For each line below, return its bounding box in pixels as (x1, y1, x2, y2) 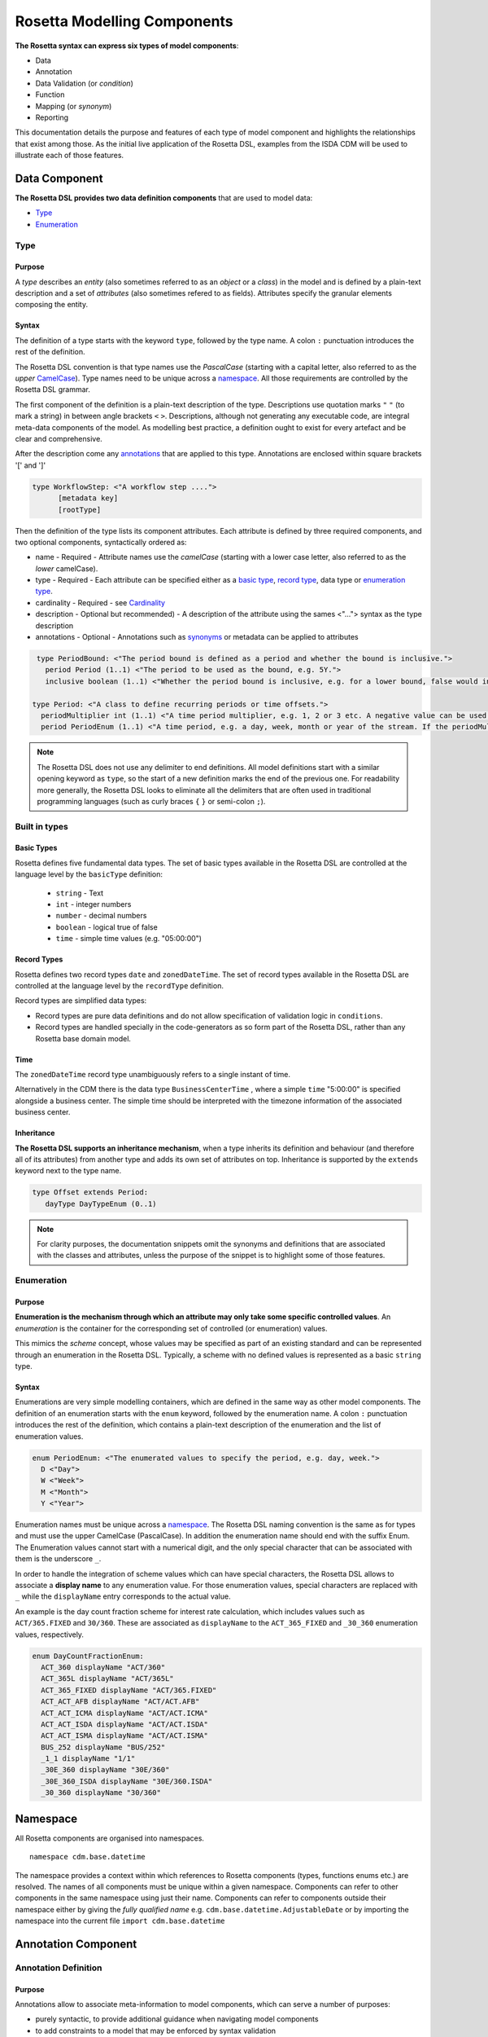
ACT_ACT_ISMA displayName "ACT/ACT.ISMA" (41, 1731, 209, 1740)
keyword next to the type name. (15, 1166, 122, 1176)
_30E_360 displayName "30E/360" (41, 1765, 170, 1775)
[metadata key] (58, 494, 119, 503)
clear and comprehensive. (15, 434, 103, 443)
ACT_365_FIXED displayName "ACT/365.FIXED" (41, 1685, 217, 1695)
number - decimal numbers (55, 911, 147, 921)
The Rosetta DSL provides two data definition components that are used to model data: (15, 192, 313, 203)
